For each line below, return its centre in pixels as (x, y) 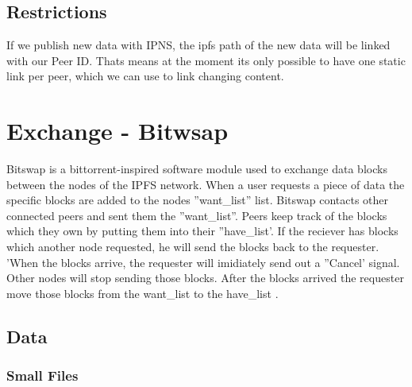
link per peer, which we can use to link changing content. (145, 76)
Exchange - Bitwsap (117, 131)
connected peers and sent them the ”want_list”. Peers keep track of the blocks (197, 215)
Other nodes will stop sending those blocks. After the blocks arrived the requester (205, 278)
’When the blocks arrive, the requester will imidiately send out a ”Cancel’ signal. (203, 262)
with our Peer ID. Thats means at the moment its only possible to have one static (206, 60)
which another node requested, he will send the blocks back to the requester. (193, 247)
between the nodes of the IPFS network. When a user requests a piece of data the (206, 184)
